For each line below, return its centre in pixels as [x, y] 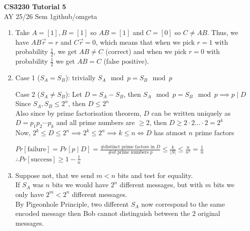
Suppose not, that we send [55, 175]
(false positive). [126, 61]
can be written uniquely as [191, 113]
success [41, 159]
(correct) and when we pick [146, 51]
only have [30, 194]
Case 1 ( [28, 78]
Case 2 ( [28, 94]
